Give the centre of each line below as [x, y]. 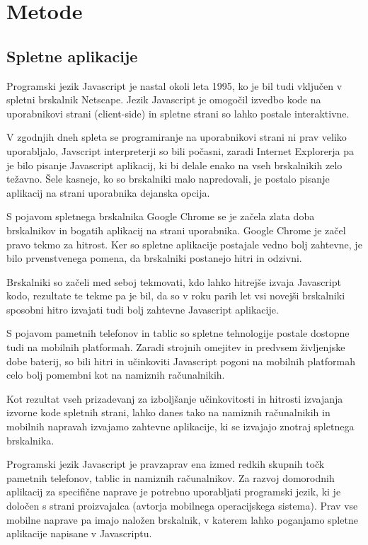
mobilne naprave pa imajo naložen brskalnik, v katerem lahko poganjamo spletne [182, 519]
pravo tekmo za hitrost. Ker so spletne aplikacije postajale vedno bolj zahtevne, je [184, 244]
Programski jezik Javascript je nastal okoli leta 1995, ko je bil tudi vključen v [174, 85]
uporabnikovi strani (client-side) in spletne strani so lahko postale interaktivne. [178, 113]
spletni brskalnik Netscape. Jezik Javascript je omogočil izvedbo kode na [164, 99]
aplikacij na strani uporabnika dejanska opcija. [108, 192]
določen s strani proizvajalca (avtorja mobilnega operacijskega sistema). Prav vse [182, 506]
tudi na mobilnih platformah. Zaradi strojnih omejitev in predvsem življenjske [176, 347]
